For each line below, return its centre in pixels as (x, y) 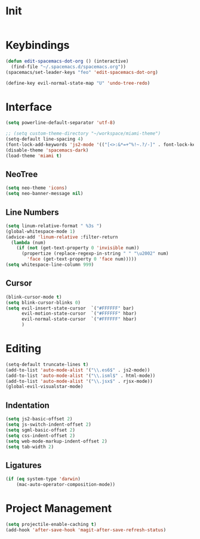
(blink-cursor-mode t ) (34, 297)
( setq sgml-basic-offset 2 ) (41, 430)
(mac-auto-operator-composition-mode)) (66, 485)
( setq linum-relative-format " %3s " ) (54, 226)
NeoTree (22, 174)
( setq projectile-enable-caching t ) (51, 524)
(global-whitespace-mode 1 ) (41, 231)
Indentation (28, 405)
